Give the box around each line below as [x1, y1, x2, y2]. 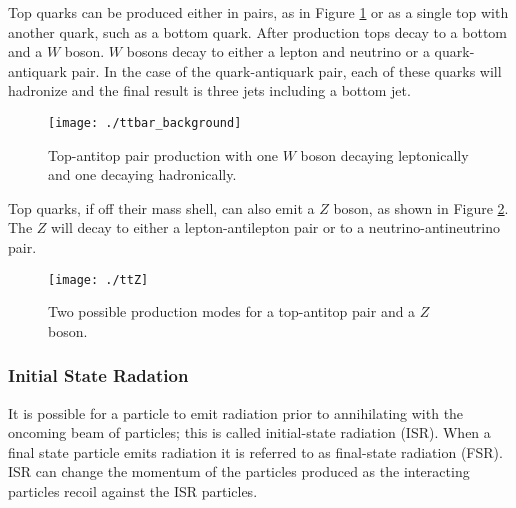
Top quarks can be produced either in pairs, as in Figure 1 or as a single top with [8, 2, 509, 22]
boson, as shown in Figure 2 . [333, 197, 509, 218]
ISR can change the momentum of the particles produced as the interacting [8, 461, 470, 482]
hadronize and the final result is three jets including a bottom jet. [8, 80, 411, 101]
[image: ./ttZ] [48, 272, 149, 287]
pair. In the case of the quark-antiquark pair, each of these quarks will [71, 60, 502, 81]
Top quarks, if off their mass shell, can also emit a [8, 197, 315, 218]
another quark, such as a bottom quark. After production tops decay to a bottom [8, 21, 508, 42]
